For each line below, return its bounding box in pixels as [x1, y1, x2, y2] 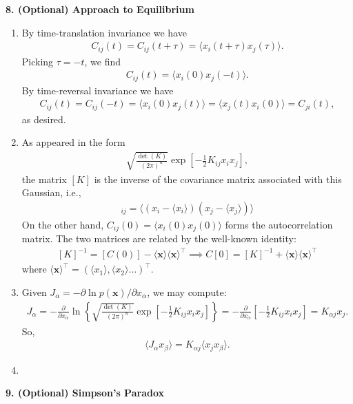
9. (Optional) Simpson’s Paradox [6, 385, 165, 400]
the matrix [21, 171, 67, 186]
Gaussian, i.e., [21, 185, 81, 200]
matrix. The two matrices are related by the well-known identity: [21, 231, 296, 246]
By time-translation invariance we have [21, 25, 187, 39]
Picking [21, 54, 54, 68]
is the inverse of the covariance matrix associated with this [94, 171, 342, 186]
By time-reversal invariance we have [21, 83, 174, 97]
